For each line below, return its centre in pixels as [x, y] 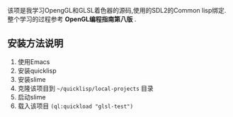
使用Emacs [34, 61]
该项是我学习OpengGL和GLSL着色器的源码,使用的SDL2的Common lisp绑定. [117, 10]
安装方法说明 [35, 43]
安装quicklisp [37, 70]
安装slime [32, 79]
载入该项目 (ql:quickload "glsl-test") [75, 106]
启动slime [32, 97]
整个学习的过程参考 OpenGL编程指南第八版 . [72, 19]
